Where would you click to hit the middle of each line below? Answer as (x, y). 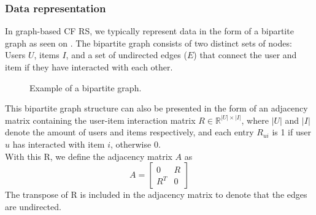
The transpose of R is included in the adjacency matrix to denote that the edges (156, 194)
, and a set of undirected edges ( (126, 55)
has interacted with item (59, 144)
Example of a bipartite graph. (86, 87)
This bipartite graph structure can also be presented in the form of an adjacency (156, 108)
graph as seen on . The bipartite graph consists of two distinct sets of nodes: (148, 43)
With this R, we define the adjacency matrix (89, 156)
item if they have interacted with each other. (89, 67)
